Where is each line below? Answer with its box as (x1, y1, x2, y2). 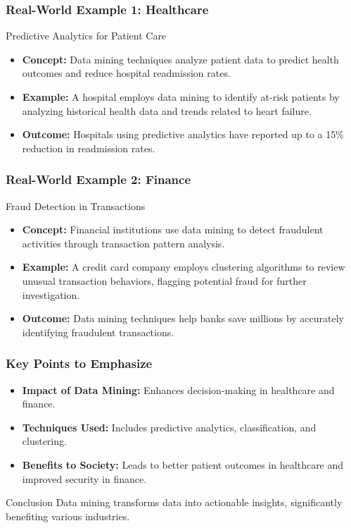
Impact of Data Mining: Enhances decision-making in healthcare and (22, 382, 335, 397)
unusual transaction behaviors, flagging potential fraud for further (22, 273, 307, 288)
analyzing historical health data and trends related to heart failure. (22, 103, 312, 118)
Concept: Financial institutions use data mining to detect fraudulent (22, 222, 324, 237)
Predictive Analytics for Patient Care (6, 28, 167, 43)
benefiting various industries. (6, 508, 130, 523)
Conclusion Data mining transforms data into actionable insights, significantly (6, 495, 343, 510)
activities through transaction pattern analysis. (22, 235, 225, 250)
